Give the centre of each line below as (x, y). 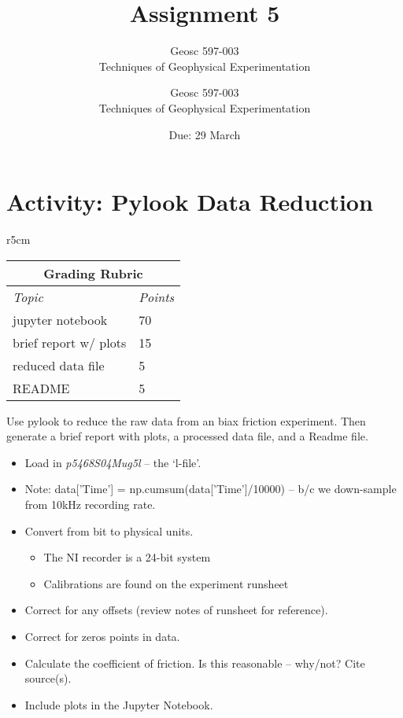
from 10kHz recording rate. (90, 504)
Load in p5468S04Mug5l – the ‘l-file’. (113, 462)
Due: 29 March (205, 134)
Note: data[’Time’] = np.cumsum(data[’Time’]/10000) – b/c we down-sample (211, 489)
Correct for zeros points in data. (102, 636)
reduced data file (59, 365)
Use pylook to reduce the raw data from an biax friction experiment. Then (186, 420)
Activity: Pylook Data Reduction (190, 202)
